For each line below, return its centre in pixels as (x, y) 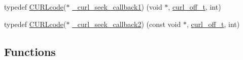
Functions (30, 51)
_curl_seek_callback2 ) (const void (127, 24)
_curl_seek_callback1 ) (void (117, 7)
